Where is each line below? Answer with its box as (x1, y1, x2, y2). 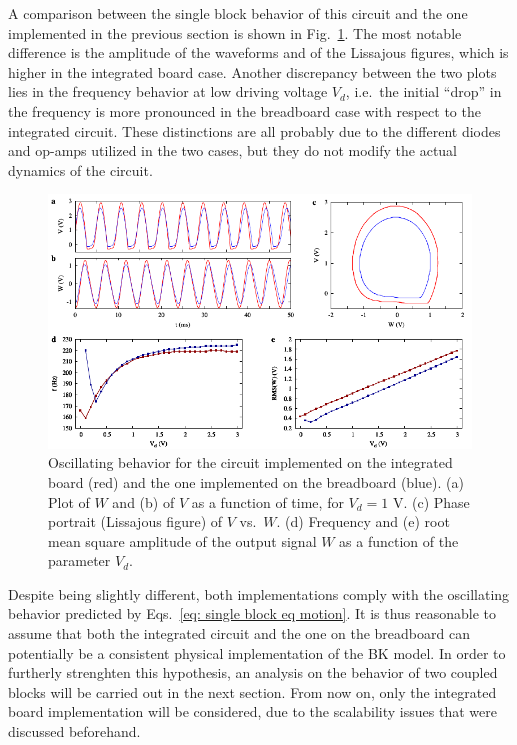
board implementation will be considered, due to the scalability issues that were (8, 701, 497, 722)
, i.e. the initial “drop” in (345, 81, 502, 102)
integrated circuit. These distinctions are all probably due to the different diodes (8, 120, 501, 141)
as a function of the (339, 530, 459, 551)
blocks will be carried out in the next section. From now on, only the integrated (8, 681, 497, 702)
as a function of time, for (191, 491, 344, 512)
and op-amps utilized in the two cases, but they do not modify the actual (8, 140, 458, 161)
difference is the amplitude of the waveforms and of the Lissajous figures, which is (8, 42, 509, 63)
